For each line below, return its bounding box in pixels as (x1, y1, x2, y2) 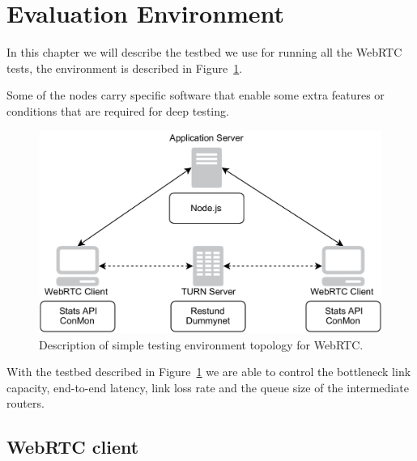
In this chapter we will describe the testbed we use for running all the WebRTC (6, 44, 402, 61)
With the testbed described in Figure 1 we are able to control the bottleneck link (6, 363, 411, 380)
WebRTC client (6, 434, 139, 459)
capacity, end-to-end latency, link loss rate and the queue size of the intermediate (6, 379, 409, 395)
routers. (6, 395, 45, 412)
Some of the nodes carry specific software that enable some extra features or (6, 87, 385, 104)
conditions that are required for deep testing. (6, 102, 229, 119)
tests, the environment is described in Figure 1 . (6, 59, 243, 76)
